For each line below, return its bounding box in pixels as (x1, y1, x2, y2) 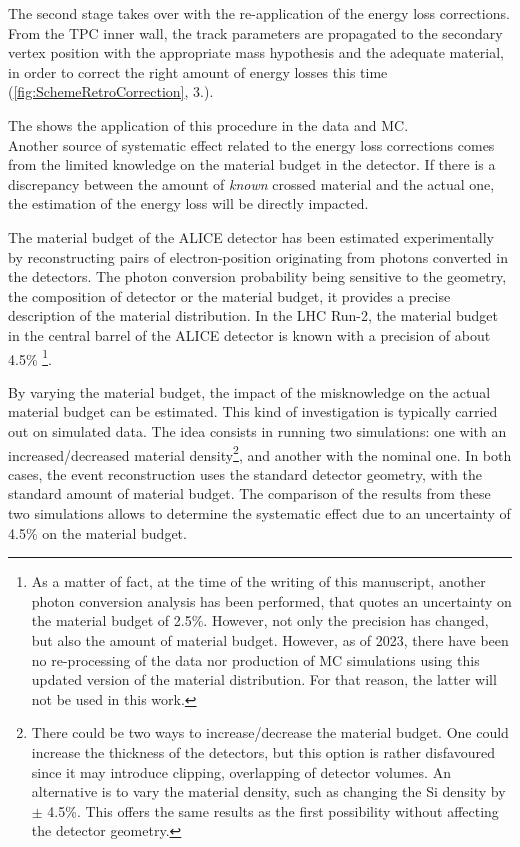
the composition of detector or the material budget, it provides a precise (8, 285, 451, 306)
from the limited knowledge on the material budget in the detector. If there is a (8, 154, 496, 175)
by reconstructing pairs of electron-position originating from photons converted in (8, 246, 508, 267)
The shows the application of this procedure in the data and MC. (8, 114, 409, 135)
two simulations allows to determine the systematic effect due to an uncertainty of (8, 502, 511, 523)
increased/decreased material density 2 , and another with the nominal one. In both (8, 441, 512, 465)
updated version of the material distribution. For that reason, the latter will (31, 669, 497, 690)
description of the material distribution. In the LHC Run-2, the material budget (8, 305, 498, 326)
